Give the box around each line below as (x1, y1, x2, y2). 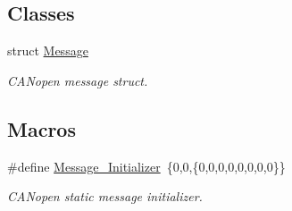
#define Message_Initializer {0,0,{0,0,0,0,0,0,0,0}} (7, 156, 286, 175)
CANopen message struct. (7, 71, 148, 89)
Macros (7, 114, 76, 142)
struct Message (7, 41, 88, 60)
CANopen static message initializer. (7, 187, 203, 206)
